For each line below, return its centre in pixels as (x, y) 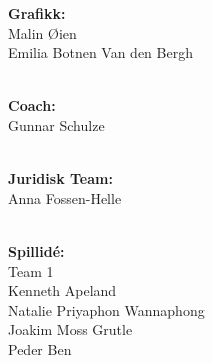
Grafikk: (37, 13)
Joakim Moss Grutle (70, 329)
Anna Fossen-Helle (65, 197)
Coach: (32, 105)
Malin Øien (42, 32)
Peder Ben (40, 348)
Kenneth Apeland (62, 290)
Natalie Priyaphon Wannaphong (106, 309)
